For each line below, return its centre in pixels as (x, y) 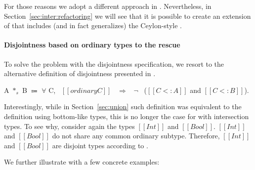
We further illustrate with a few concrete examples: (82, 162)
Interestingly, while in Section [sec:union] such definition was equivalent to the (123, 106)
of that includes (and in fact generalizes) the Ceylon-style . (93, 25)
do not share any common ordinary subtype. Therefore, (136, 136)
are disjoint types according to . (100, 145)
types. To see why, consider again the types (69, 126)
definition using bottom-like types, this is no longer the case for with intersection (127, 116)
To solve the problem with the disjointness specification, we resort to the (114, 64)
